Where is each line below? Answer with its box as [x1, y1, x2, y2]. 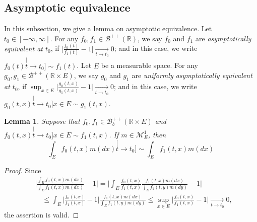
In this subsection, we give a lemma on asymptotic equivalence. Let [4, 23, 212, 34]
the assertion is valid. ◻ [4, 209, 79, 220]
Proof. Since [4, 165, 41, 176]
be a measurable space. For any [101, 60, 199, 70]
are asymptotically [196, 33, 251, 43]
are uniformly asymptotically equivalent [132, 70, 252, 81]
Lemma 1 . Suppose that [4, 116, 80, 126]
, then [148, 129, 166, 139]
